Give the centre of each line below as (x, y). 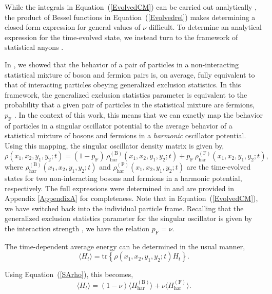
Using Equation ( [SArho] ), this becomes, (69, 274)
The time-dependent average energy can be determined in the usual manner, (125, 246)
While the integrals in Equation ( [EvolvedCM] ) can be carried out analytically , (131, 7)
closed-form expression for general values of (73, 27)
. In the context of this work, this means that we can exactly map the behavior (138, 114)
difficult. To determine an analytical (205, 27)
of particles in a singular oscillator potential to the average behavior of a (119, 125)
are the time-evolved (219, 166)
